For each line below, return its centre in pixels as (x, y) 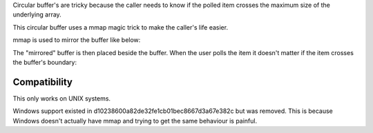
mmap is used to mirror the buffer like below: (77, 40)
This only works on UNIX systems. (61, 98)
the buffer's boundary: (45, 62)
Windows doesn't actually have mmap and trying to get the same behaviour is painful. (135, 121)
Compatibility (42, 82)
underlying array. (37, 14)
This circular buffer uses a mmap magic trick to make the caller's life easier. (120, 27)
